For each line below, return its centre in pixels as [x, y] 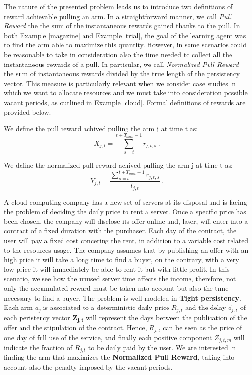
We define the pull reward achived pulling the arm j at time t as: [101, 128]
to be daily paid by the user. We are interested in [162, 347]
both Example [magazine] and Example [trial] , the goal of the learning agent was [125, 35]
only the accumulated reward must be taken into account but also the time [116, 288]
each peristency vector [37, 317]
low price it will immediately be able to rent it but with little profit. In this [117, 269]
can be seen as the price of [202, 327]
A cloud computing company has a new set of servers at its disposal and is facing [126, 202]
